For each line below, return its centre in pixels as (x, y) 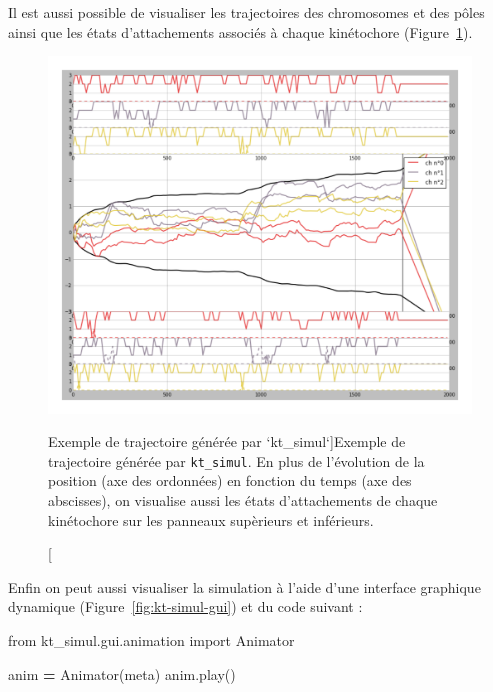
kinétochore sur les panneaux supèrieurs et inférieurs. (211, 519)
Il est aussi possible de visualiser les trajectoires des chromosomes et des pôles (246, 12)
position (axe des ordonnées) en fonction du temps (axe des (230, 480)
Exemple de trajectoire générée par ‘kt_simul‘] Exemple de (227, 441)
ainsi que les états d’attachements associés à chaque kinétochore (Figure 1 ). (240, 31)
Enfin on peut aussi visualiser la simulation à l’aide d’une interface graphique (244, 586)
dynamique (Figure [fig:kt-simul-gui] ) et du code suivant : (185, 606)
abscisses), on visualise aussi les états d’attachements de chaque (243, 499)
